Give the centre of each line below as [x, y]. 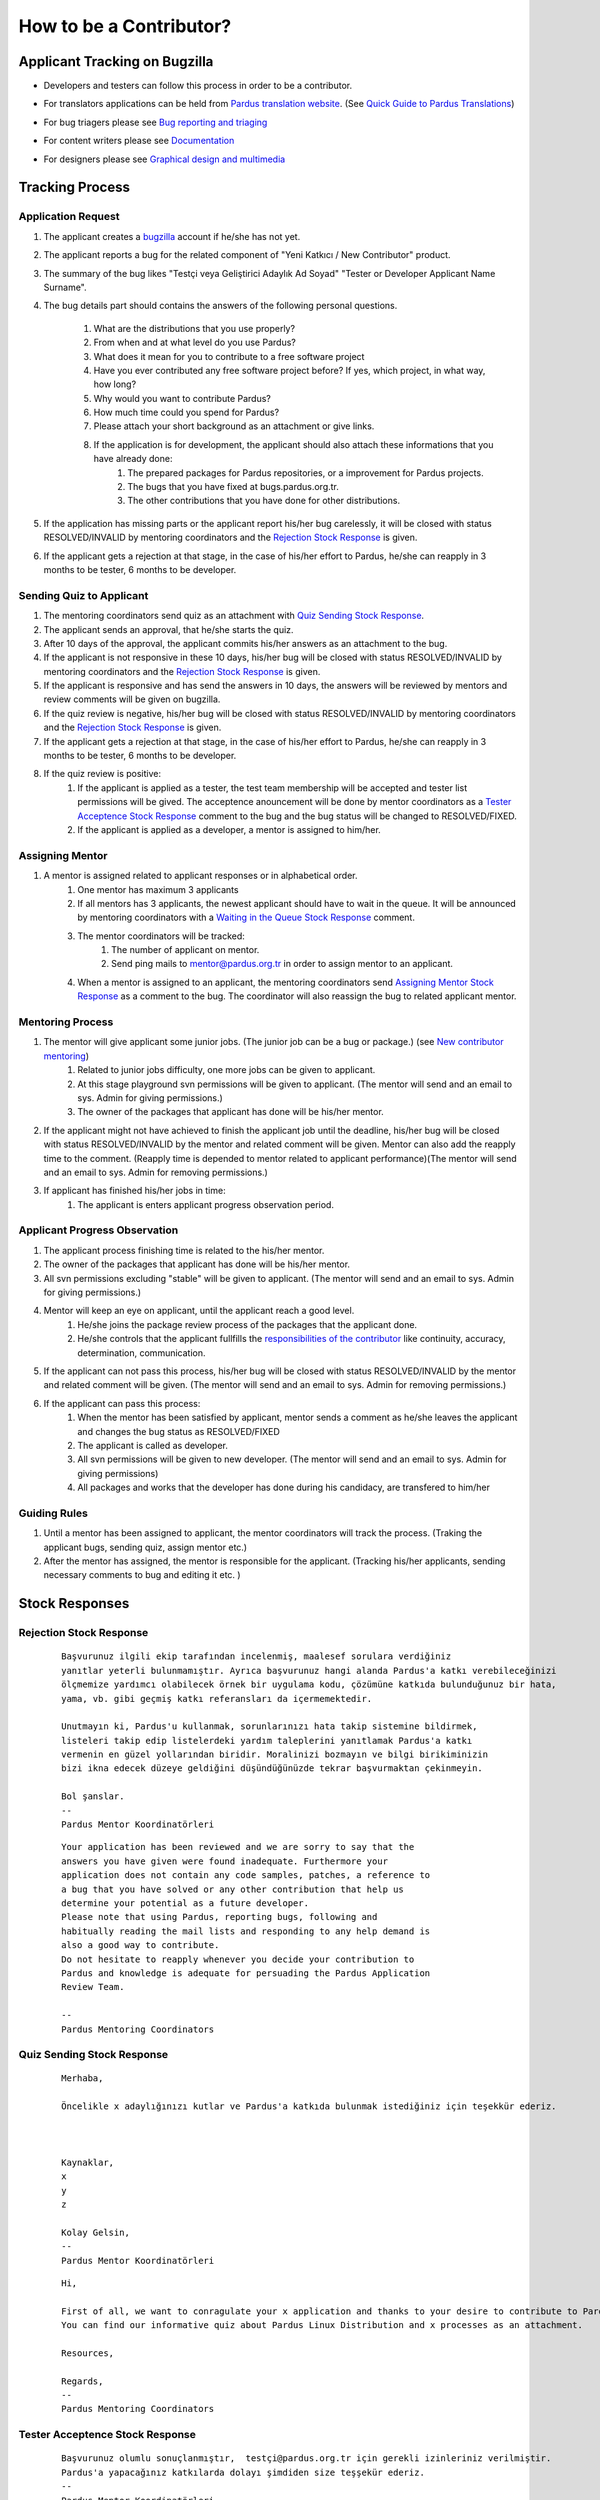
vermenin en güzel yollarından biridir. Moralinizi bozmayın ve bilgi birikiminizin [275, 1754]
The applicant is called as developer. [153, 1445]
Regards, [82, 2381]
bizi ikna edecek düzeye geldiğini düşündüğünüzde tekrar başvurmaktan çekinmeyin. [272, 1768]
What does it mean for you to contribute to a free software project [229, 356]
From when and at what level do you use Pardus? [195, 342]
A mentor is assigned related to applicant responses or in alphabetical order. [201, 876]
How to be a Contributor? [125, 26]
